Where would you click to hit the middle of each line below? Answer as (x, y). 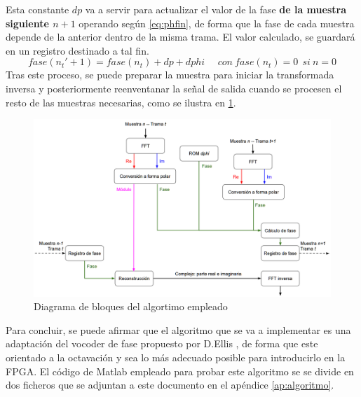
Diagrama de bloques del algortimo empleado (131, 306)
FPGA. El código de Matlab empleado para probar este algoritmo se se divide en (180, 371)
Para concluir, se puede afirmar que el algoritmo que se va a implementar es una (178, 329)
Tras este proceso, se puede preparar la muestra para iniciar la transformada (170, 75)
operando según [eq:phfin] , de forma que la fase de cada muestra (217, 23)
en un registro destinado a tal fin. (77, 50)
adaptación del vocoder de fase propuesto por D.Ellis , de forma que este (162, 343)
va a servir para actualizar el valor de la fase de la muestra (216, 9)
